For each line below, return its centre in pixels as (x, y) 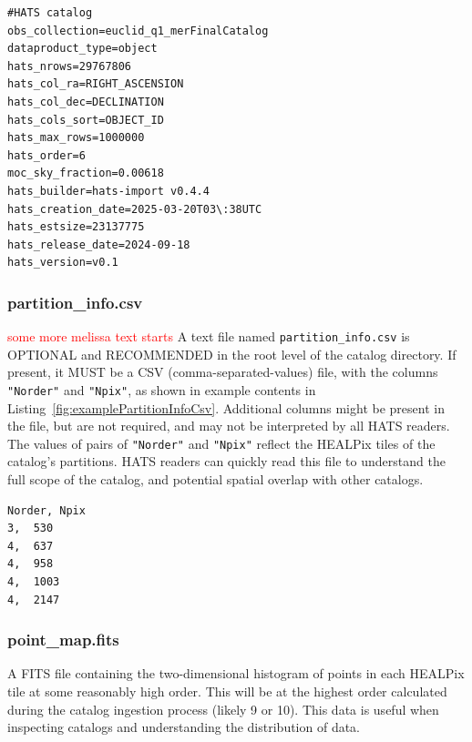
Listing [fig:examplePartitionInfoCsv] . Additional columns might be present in (226, 407)
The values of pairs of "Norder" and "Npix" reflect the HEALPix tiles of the (221, 443)
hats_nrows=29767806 (70, 66)
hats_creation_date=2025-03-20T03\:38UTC (135, 209)
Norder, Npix (46, 510)
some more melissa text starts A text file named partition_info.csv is (209, 336)
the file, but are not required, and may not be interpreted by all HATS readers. (229, 426)
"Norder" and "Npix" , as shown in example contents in (162, 389)
